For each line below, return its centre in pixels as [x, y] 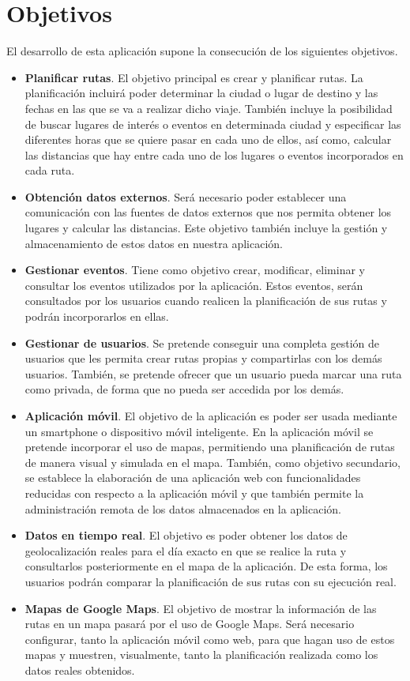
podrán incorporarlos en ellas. [97, 316]
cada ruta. [50, 170]
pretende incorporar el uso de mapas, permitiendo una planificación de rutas [210, 447]
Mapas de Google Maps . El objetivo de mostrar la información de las [201, 608]
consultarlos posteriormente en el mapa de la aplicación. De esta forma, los [206, 566]
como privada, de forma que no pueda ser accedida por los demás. [184, 389]
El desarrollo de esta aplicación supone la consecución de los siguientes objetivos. [202, 51]
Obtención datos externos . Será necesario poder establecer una [186, 196]
